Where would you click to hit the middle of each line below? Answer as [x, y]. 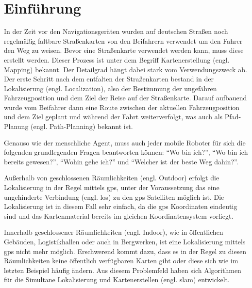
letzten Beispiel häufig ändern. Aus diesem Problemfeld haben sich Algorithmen [123, 270]
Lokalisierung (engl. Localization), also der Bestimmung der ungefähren [110, 88]
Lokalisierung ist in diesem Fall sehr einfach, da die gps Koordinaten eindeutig [121, 206]
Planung [16, 126]
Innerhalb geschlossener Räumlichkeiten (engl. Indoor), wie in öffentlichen [114, 232]
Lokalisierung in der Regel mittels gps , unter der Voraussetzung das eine [112, 187]
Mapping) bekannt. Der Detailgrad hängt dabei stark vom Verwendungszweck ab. [126, 69]
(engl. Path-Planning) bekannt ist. [82, 126]
